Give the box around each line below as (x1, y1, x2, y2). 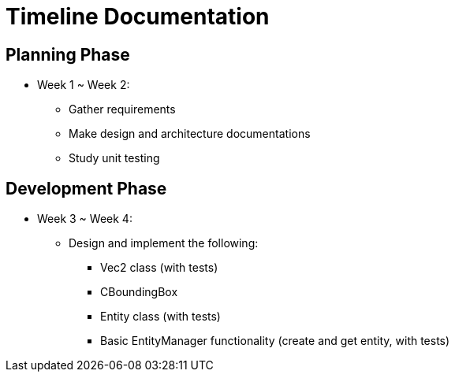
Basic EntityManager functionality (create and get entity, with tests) (100, 334, 450, 348)
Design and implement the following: (69, 236, 259, 250)
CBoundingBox (100, 285, 178, 299)
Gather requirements (69, 102, 176, 117)
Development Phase (6, 178, 167, 198)
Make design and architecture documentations (69, 127, 311, 141)
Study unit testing (69, 151, 160, 165)
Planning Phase (6, 44, 130, 65)
